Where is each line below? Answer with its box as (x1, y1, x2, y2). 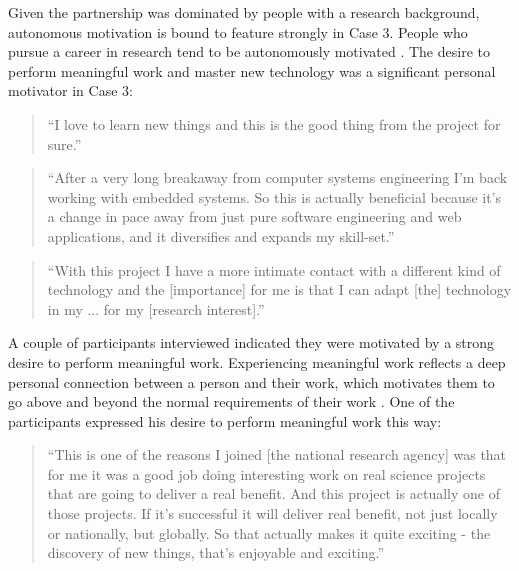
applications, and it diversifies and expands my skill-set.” (47, 225, 395, 246)
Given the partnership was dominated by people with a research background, (8, 2, 480, 22)
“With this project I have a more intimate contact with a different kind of (47, 259, 501, 280)
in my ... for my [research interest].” (47, 298, 265, 319)
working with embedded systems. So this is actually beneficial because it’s (47, 186, 502, 207)
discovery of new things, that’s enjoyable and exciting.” (47, 542, 385, 563)
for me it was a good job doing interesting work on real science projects (47, 463, 486, 484)
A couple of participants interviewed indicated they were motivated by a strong (8, 332, 495, 353)
